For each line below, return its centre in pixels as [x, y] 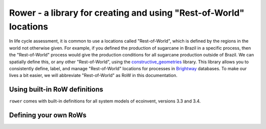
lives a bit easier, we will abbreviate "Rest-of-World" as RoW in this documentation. [93, 76]
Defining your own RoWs [48, 115]
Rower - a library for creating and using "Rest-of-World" [127, 13]
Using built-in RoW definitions [56, 90]
